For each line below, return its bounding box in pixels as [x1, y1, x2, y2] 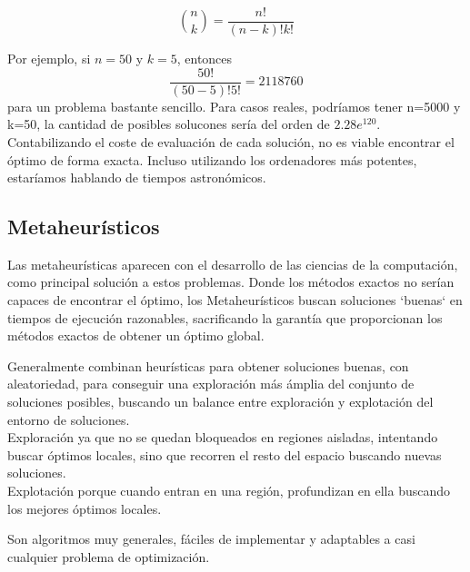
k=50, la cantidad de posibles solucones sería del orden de [7, 114, 330, 133]
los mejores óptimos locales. [7, 498, 162, 518]
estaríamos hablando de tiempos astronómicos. [7, 168, 266, 187]
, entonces [176, 49, 233, 68]
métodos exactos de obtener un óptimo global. [7, 326, 265, 345]
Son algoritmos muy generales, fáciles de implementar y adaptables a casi [7, 529, 415, 548]
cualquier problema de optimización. [7, 547, 210, 566]
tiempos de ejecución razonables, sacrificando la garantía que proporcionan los [7, 308, 443, 327]
